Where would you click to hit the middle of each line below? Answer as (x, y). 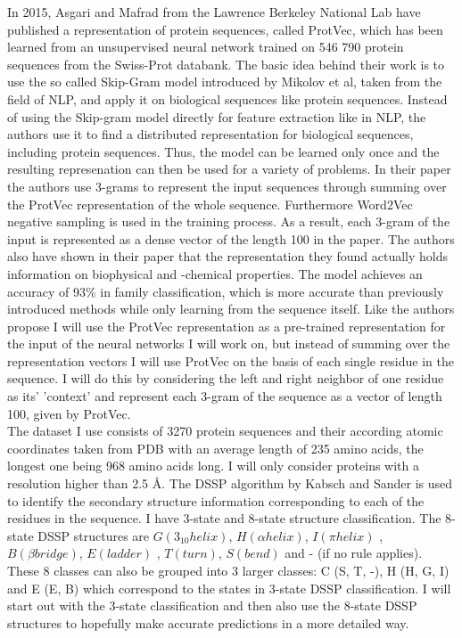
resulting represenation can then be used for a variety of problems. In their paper (229, 169)
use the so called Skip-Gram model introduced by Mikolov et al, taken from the (225, 82)
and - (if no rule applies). (354, 553)
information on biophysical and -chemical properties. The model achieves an (215, 273)
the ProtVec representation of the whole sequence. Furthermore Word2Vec (210, 204)
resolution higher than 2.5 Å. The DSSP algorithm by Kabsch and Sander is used (230, 483)
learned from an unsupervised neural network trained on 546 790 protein (206, 47)
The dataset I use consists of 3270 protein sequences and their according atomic (225, 431)
